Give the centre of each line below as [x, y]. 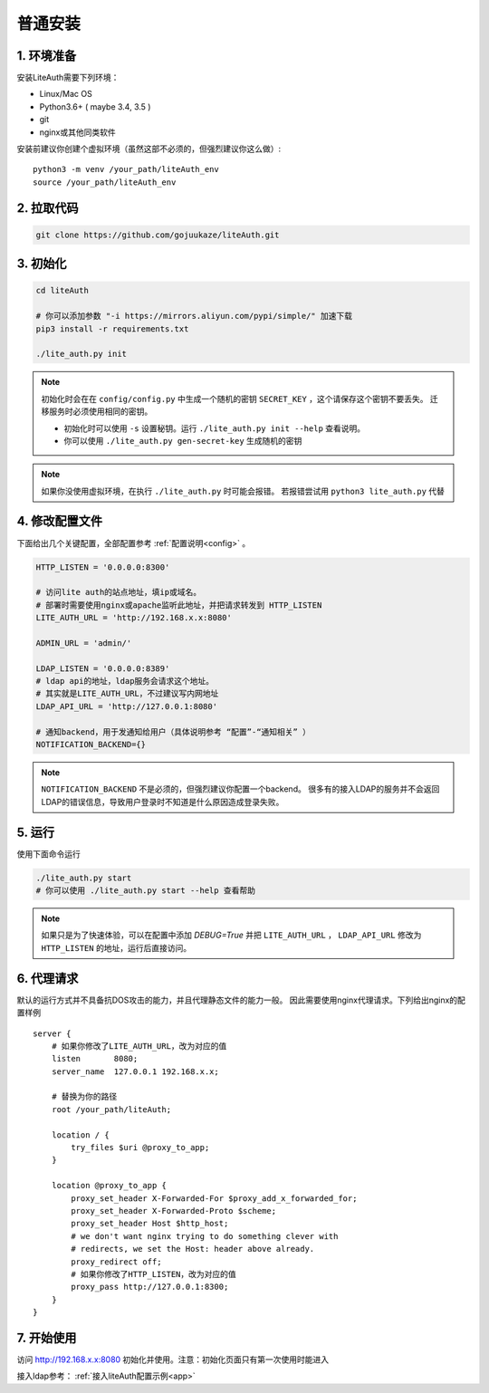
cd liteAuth [62, 291]
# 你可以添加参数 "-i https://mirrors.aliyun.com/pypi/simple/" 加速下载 [194, 316]
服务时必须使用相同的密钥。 [101, 411]
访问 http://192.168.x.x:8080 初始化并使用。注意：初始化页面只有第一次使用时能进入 [173, 1359]
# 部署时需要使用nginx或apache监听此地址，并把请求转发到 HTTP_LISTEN [179, 605]
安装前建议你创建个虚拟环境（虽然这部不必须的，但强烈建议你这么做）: [149, 149]
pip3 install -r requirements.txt [112, 329]
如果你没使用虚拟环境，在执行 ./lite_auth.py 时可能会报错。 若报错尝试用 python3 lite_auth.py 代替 [243, 491]
